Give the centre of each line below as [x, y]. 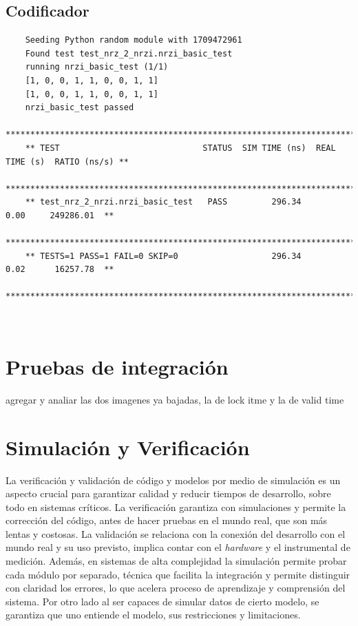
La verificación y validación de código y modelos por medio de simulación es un [173, 480]
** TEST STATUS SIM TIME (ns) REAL [180, 148]
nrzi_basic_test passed [80, 108]
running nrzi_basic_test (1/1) [97, 67]
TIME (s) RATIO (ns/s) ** [67, 161]
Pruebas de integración [117, 366]
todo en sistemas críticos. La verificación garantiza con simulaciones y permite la [176, 507]
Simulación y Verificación [128, 447]
